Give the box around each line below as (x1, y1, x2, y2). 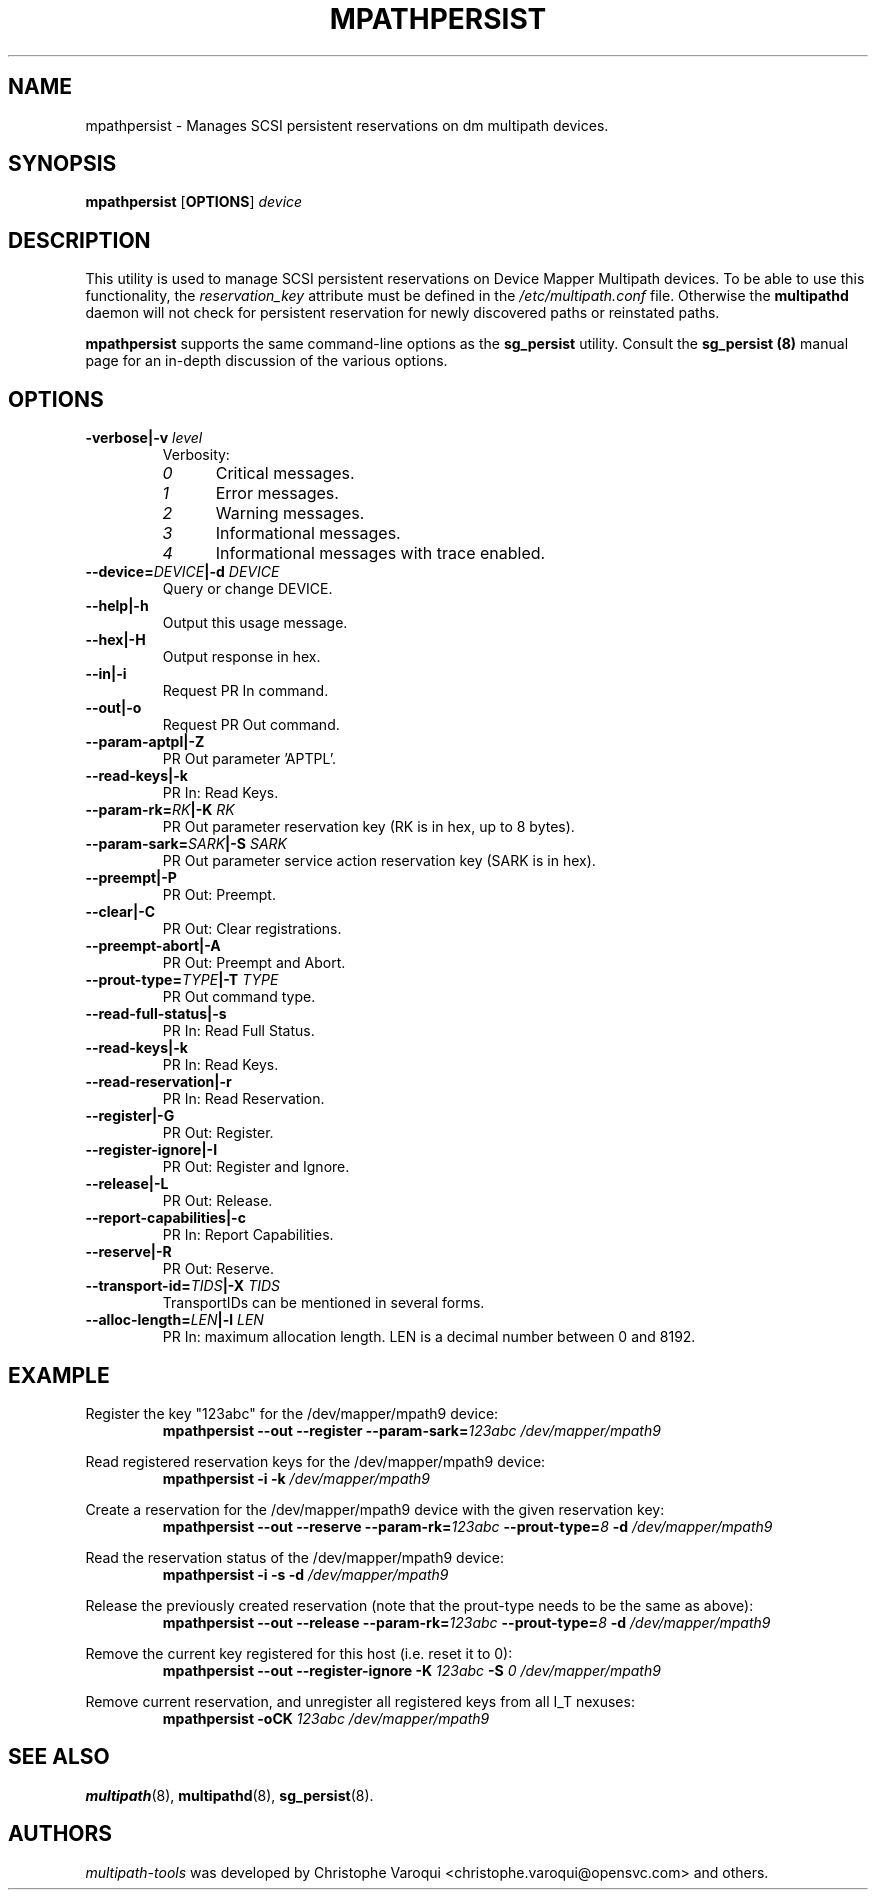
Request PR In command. (162, 682, 329, 700)
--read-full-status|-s (85, 1005, 227, 1023)
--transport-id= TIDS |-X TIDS (85, 1277, 281, 1295)
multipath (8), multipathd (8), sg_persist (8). (85, 1786, 374, 1804)
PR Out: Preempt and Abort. (162, 954, 346, 972)
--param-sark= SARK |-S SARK (85, 835, 288, 853)
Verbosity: (162, 446, 230, 464)
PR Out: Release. (162, 1192, 273, 1210)
